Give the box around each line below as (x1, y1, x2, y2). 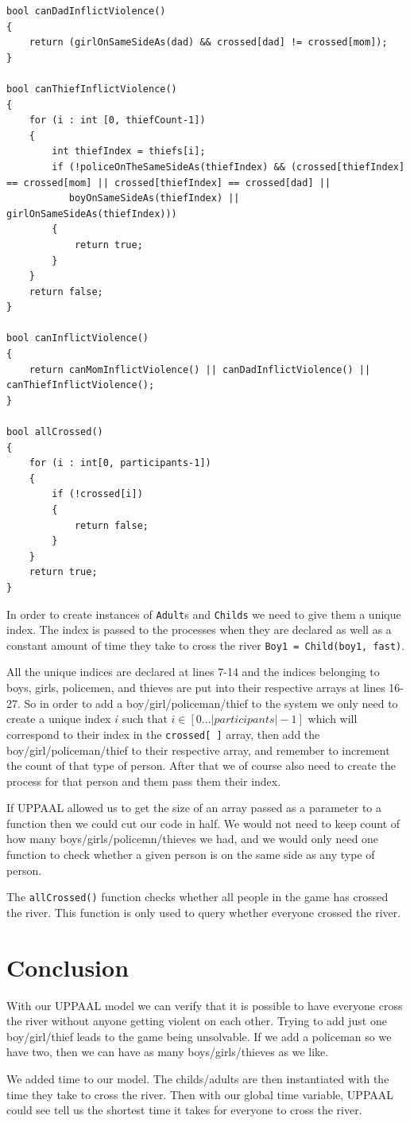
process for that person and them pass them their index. (6, 772, 281, 789)
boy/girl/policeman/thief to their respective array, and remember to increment (6, 741, 390, 758)
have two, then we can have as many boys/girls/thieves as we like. (6, 1043, 329, 1060)
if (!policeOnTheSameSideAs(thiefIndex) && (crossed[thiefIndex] (52, 161, 405, 173)
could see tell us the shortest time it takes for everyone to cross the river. (6, 1102, 362, 1118)
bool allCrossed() (6, 426, 103, 438)
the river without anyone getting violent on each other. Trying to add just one (6, 1012, 387, 1029)
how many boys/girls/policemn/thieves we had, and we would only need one (6, 830, 379, 847)
